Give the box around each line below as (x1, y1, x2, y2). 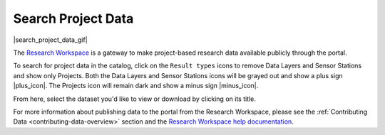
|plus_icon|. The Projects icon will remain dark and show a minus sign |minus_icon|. (13, 82, 259, 90)
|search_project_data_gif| (13, 36, 88, 44)
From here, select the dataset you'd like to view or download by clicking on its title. (13, 94, 257, 103)
